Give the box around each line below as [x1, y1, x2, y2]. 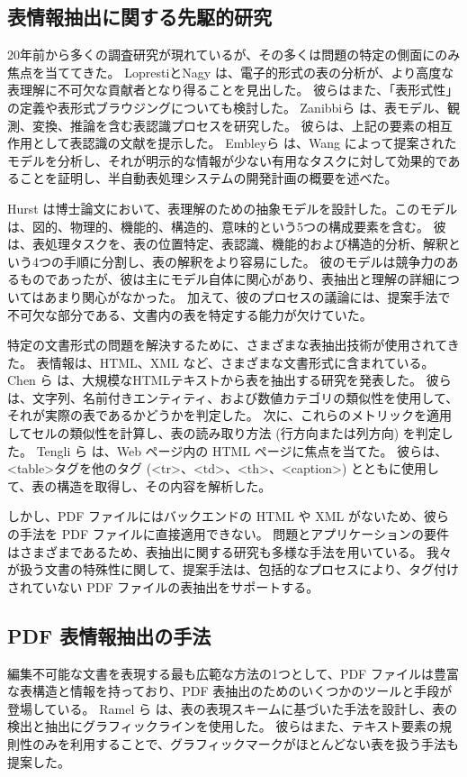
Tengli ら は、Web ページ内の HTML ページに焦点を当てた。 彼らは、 [36, 441, 448, 460]
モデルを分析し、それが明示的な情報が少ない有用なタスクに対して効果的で [7, 151, 448, 169]
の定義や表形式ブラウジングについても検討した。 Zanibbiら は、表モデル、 [7, 97, 447, 116]
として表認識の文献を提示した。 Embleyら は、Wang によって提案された [31, 133, 457, 152]
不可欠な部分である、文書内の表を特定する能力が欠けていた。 [7, 305, 373, 324]
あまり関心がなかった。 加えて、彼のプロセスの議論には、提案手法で [44, 287, 451, 306]
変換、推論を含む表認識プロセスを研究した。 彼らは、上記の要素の [31, 115, 427, 134]
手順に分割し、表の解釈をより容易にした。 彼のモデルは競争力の [63, 251, 446, 270]
